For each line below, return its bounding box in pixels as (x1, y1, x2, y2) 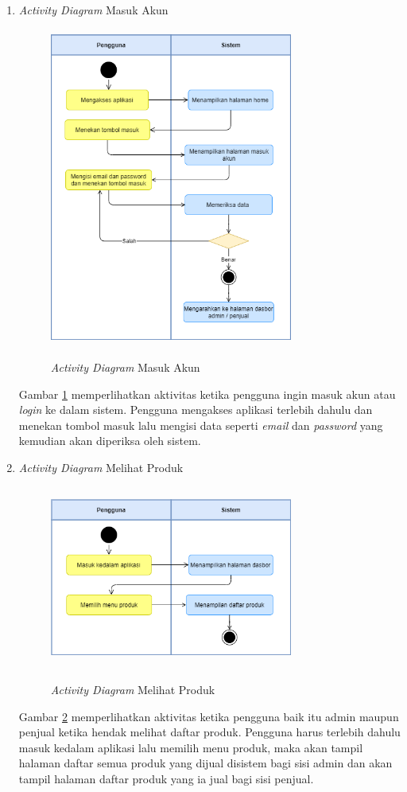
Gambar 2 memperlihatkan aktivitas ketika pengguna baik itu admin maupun (18, 708, 399, 724)
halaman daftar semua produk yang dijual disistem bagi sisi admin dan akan (18, 755, 393, 771)
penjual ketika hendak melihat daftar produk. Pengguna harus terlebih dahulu (18, 724, 401, 740)
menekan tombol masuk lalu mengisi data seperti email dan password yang (18, 416, 383, 433)
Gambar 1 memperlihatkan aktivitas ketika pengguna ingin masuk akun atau (18, 385, 396, 402)
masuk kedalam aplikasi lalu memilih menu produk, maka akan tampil (18, 739, 363, 755)
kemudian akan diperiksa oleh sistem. (18, 432, 201, 449)
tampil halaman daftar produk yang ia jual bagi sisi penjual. (18, 770, 314, 786)
